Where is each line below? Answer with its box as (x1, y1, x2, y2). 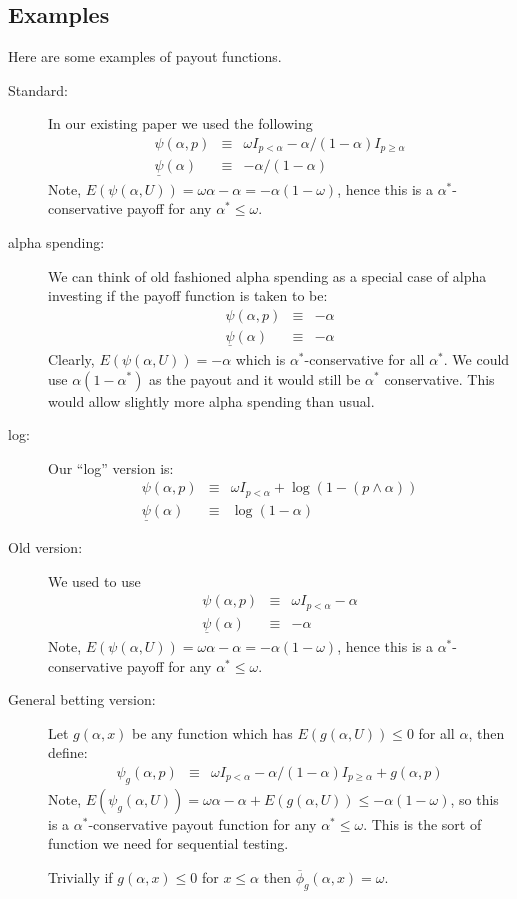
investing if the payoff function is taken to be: (48, 285, 328, 306)
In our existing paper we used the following (48, 113, 313, 134)
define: (48, 742, 88, 763)
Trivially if (48, 866, 113, 887)
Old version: (8, 537, 83, 558)
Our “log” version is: (48, 457, 174, 478)
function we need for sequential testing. (48, 833, 289, 854)
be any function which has (132, 722, 293, 743)
